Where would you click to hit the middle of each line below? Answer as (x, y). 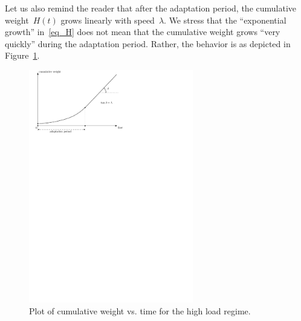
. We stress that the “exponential (225, 20)
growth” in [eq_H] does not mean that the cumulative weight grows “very (143, 32)
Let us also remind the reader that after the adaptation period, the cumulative (151, 8)
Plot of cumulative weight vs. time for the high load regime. (140, 310)
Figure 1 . (22, 55)
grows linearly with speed (108, 20)
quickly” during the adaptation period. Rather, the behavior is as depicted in (148, 43)
